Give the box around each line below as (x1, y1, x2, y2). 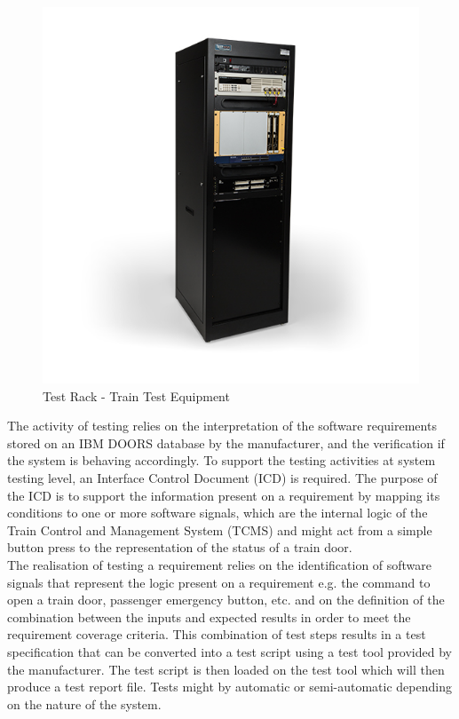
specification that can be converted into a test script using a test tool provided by (7, 642, 452, 660)
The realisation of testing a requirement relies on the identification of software (7, 555, 432, 573)
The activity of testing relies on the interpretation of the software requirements (7, 416, 437, 435)
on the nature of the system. (7, 694, 162, 713)
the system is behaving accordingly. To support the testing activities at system (7, 451, 436, 470)
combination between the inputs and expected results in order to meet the (7, 607, 411, 626)
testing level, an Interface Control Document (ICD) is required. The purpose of (7, 468, 438, 486)
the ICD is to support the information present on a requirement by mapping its (7, 486, 440, 504)
